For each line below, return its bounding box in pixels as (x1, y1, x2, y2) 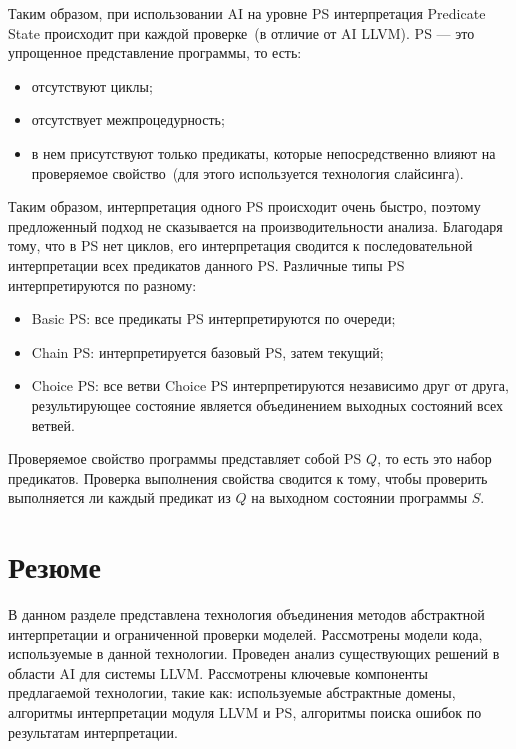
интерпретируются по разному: (8, 274, 197, 295)
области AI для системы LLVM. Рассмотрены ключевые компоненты (8, 662, 428, 683)
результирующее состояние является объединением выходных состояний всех (31, 394, 504, 415)
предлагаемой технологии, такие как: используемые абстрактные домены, (8, 682, 456, 703)
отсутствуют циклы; (31, 75, 153, 96)
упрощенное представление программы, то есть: (8, 42, 302, 63)
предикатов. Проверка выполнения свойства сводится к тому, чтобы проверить (8, 467, 488, 488)
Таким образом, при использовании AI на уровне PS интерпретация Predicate (8, 3, 486, 23)
